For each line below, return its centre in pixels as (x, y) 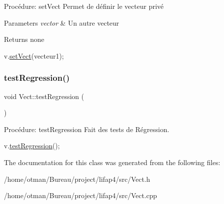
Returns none (24, 39)
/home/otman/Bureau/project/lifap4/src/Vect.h (77, 179)
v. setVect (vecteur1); (34, 55)
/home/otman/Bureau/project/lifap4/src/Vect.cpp (81, 195)
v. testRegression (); (32, 146)
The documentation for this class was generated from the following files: (112, 162)
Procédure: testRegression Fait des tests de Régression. (87, 129)
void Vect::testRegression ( (44, 96)
